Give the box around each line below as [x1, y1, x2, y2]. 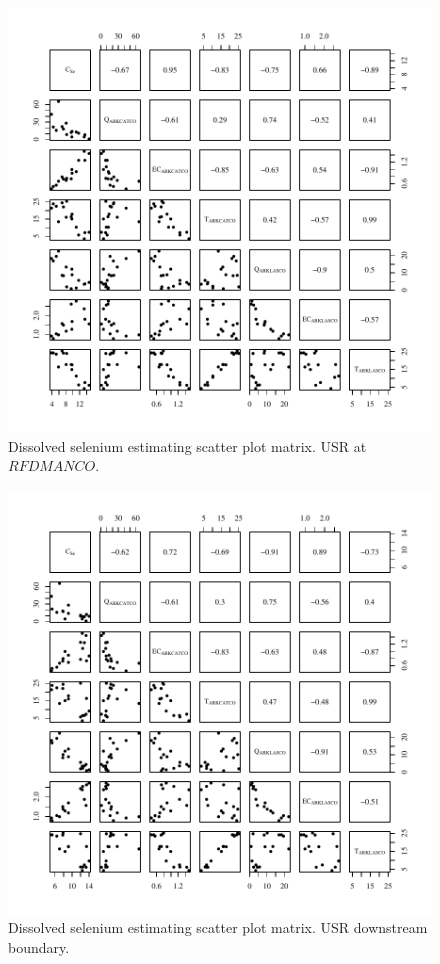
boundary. [8, 936, 70, 957]
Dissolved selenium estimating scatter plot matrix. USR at [8, 435, 367, 456]
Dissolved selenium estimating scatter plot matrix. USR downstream [8, 917, 428, 938]
